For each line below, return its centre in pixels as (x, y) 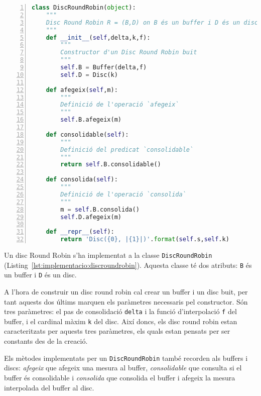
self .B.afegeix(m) (91, 120)
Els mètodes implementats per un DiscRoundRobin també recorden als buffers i (126, 358)
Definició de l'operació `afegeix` (120, 105)
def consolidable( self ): (87, 134)
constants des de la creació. (46, 341)
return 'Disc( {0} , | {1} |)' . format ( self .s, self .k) (145, 239)
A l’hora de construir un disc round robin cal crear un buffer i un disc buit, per (126, 291)
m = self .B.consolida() (100, 209)
